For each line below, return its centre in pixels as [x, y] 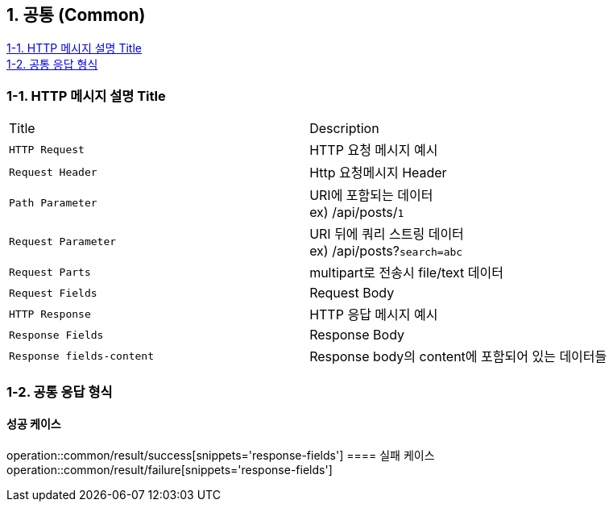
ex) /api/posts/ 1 [357, 212]
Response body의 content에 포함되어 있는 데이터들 [458, 357]
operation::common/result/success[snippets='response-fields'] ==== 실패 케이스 [221, 455]
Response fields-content [82, 356]
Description [344, 129]
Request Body [352, 293]
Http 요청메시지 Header [378, 173]
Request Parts [50, 272]
